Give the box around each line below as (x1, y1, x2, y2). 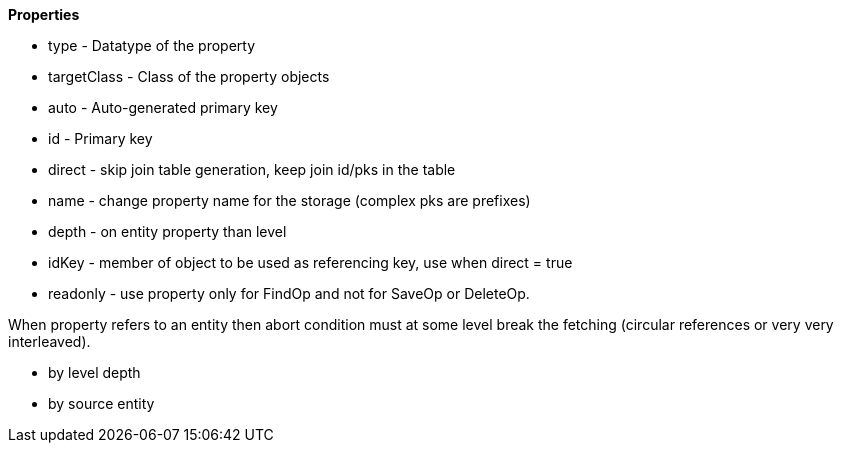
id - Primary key (48, 130, 153, 147)
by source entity (48, 395, 155, 412)
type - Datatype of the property (48, 37, 256, 54)
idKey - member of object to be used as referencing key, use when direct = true (48, 254, 573, 271)
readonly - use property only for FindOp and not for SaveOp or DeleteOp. (48, 285, 530, 302)
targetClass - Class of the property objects (48, 68, 330, 85)
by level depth (48, 364, 141, 381)
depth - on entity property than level (48, 223, 287, 240)
